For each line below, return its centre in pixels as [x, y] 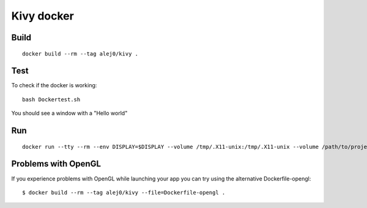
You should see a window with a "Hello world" [69, 113]
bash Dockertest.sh [51, 99]
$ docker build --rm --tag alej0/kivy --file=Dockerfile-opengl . [124, 192]
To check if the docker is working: [54, 85]
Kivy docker [43, 16]
